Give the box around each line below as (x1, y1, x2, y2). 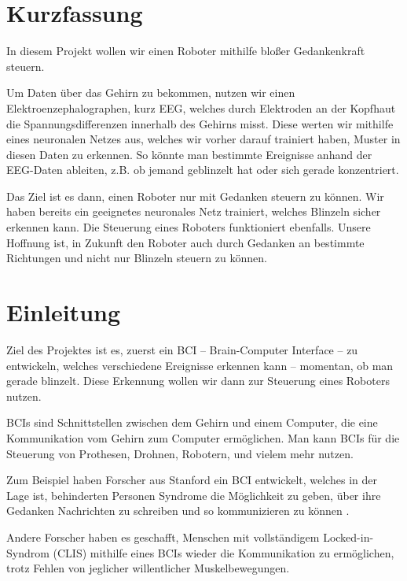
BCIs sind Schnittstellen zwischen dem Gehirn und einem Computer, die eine (6, 414, 378, 431)
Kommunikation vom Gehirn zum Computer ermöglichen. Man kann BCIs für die (6, 429, 400, 446)
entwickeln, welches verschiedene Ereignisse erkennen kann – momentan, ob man (6, 357, 394, 373)
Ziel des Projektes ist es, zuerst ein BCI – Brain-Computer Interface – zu (6, 341, 358, 357)
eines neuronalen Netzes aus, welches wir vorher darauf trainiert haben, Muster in (6, 131, 401, 147)
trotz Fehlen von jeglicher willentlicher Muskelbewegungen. (6, 560, 290, 576)
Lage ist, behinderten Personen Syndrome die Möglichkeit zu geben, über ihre (6, 487, 381, 503)
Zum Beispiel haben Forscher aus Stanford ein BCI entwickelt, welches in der (6, 472, 377, 488)
